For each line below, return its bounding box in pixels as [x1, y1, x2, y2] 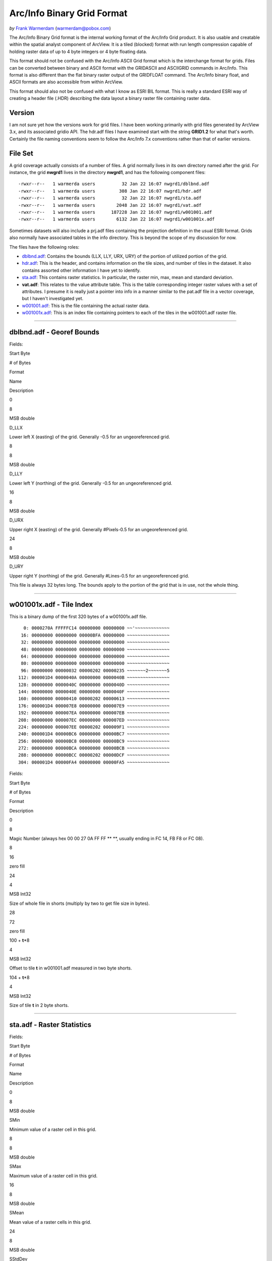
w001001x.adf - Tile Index [9, 600, 93, 609]
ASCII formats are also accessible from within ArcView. [9, 79, 123, 85]
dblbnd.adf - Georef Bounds [9, 328, 100, 336]
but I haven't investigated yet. [22, 296, 84, 302]
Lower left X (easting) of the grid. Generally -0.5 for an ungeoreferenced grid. [9, 434, 170, 440]
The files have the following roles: [9, 244, 80, 250]
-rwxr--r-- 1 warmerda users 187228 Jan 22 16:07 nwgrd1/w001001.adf [18, 209, 213, 215]
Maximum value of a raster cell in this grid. [9, 1173, 98, 1179]
